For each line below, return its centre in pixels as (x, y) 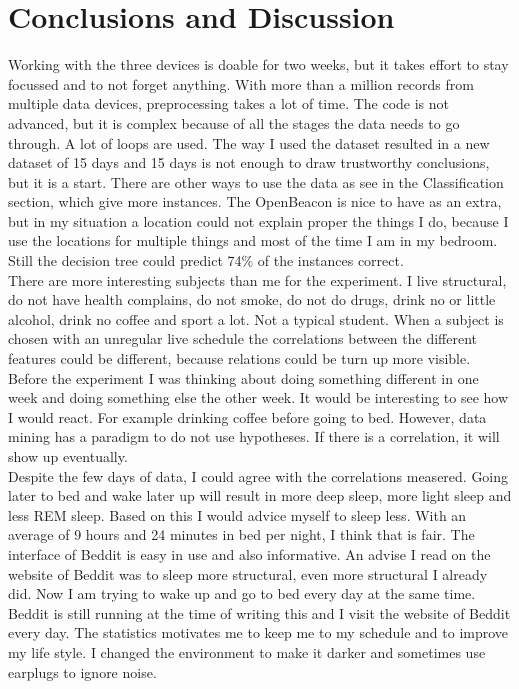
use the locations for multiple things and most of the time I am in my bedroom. (253, 240)
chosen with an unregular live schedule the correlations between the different (243, 338)
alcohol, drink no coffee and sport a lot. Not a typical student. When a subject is (256, 318)
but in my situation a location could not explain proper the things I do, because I (258, 220)
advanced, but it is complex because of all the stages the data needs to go (234, 122)
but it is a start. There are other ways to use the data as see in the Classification (256, 181)
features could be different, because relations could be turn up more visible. (239, 358)
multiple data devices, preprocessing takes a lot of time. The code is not (229, 103)
